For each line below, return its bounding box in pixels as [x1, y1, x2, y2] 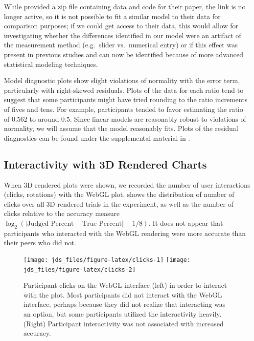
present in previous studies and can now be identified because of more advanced [4, 49, 243, 59]
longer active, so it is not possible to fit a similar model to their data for [4, 11, 221, 21]
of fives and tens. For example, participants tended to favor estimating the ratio [4, 104, 243, 114]
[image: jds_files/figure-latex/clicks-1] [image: [23, 256, 191, 263]
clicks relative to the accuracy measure [4, 208, 120, 218]
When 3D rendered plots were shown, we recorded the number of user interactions [4, 179, 251, 190]
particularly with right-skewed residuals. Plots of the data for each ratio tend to [4, 85, 244, 95]
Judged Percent [27, 220, 74, 227]
